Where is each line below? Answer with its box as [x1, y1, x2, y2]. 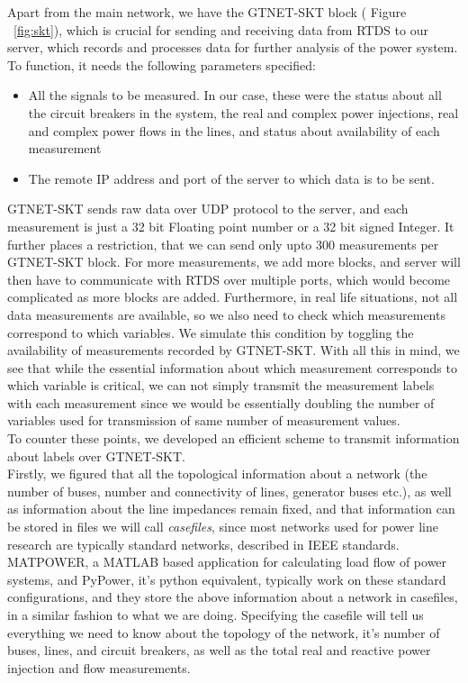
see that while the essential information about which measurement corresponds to [7, 358, 457, 377]
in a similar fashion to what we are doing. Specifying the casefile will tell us [7, 606, 424, 624]
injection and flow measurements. [7, 658, 191, 677]
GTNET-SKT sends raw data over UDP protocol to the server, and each [7, 199, 409, 218]
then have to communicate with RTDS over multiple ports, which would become [7, 269, 451, 288]
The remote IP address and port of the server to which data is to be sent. [28, 168, 435, 187]
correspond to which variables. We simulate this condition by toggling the [7, 323, 414, 341]
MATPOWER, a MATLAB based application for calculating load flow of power [7, 552, 447, 571]
